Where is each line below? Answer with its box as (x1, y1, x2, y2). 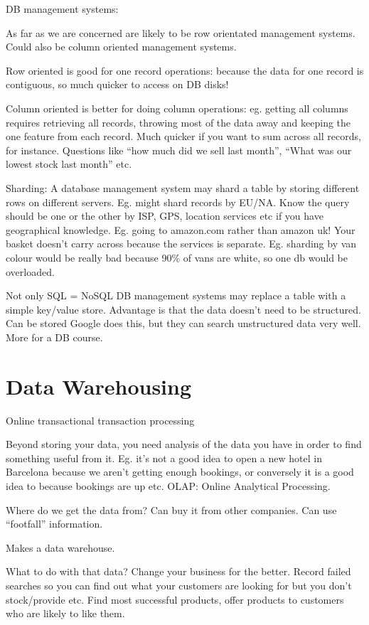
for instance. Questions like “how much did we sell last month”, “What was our (6, 142, 352, 157)
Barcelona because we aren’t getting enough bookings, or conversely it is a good (6, 464, 354, 479)
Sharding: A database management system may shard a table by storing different (6, 180, 360, 195)
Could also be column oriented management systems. (6, 39, 237, 54)
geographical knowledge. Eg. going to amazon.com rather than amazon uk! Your (6, 222, 355, 237)
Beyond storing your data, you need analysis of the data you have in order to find (6, 437, 362, 452)
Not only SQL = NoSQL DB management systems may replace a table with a (6, 288, 346, 303)
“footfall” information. (6, 516, 103, 531)
